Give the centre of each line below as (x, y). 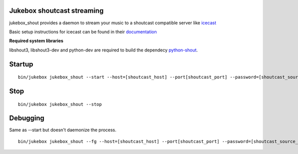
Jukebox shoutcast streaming (56, 11)
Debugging (27, 118)
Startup (21, 64)
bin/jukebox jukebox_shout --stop (60, 104)
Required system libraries (36, 41)
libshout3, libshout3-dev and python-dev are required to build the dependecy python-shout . (104, 50)
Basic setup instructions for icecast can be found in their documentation (83, 32)
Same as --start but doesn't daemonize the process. (63, 130)
